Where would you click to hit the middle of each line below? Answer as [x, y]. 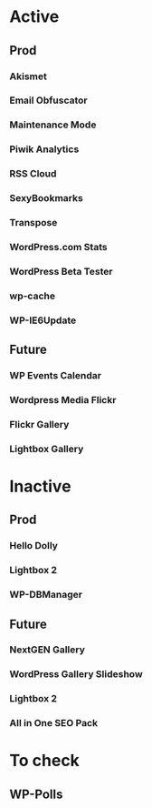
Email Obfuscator [48, 100]
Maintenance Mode [53, 125]
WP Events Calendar [56, 376]
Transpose [33, 223]
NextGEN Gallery [47, 650]
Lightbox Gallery [47, 449]
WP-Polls [36, 794]
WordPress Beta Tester [61, 271]
